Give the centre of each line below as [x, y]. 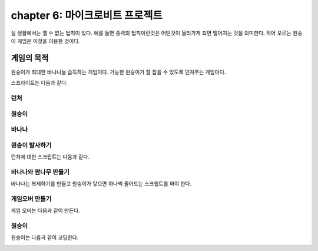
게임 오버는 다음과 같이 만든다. [46, 211]
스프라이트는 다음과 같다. [39, 83]
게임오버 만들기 [31, 199]
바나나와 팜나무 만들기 [40, 172]
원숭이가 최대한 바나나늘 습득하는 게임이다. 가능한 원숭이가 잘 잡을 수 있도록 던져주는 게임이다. [118, 72]
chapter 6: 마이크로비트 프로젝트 [87, 15]
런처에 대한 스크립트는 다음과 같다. [50, 157]
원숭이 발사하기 [31, 145]
